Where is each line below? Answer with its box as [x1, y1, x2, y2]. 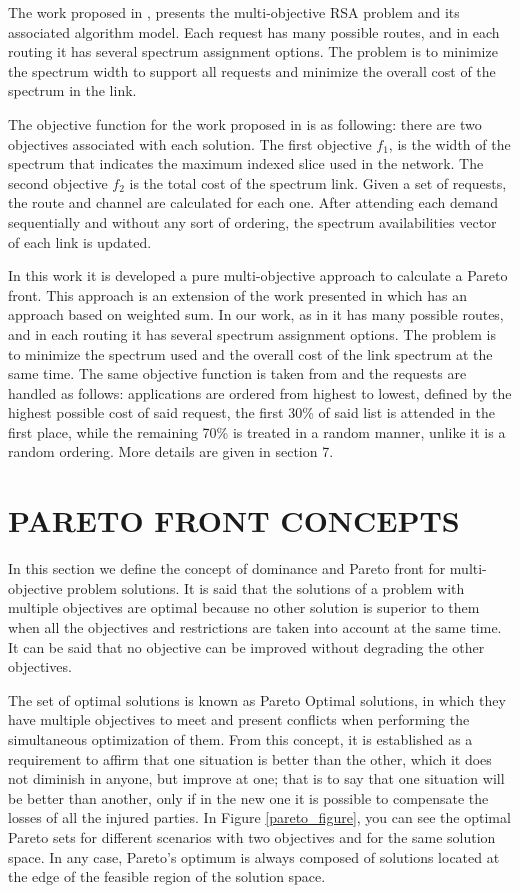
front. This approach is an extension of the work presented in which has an [8, 284, 468, 305]
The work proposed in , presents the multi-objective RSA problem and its [8, 2, 460, 22]
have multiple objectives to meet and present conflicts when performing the [8, 709, 470, 730]
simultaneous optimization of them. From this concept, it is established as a [8, 728, 473, 749]
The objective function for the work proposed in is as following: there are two [8, 113, 482, 134]
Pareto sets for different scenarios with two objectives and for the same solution [8, 826, 496, 847]
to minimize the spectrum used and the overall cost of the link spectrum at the [8, 343, 493, 364]
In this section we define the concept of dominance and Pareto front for [8, 558, 446, 579]
